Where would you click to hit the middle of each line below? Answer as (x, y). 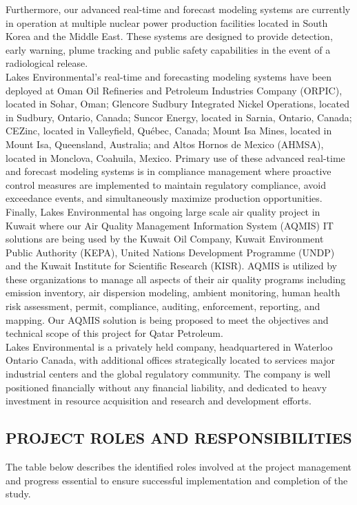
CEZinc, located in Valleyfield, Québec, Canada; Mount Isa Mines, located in (169, 131)
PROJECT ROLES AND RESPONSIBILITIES (179, 438)
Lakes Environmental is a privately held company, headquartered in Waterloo (169, 346)
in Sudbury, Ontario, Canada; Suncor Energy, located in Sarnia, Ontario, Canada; (179, 117)
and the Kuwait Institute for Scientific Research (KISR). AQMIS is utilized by (171, 266)
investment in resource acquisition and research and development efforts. (159, 401)
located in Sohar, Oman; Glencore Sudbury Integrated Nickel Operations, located (177, 104)
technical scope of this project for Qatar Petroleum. (114, 333)
